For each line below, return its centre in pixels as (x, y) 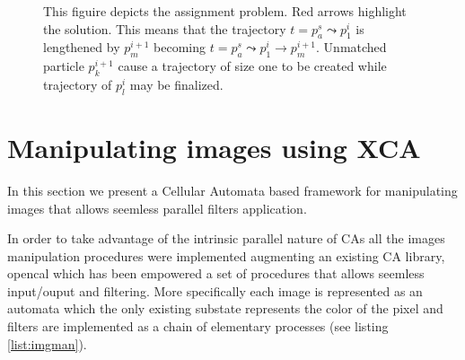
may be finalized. (176, 84)
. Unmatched (351, 47)
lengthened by (82, 47)
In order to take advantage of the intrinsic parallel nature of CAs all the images (226, 238)
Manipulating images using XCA (214, 147)
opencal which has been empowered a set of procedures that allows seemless (216, 273)
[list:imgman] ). (47, 343)
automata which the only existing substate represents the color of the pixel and (225, 308)
